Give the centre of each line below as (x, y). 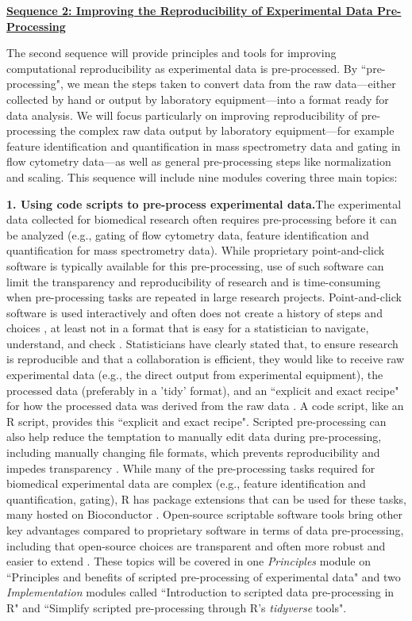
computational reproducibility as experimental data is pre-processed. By (182, 68)
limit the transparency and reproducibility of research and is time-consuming (194, 281)
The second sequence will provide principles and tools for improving (171, 53)
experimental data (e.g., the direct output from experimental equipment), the (195, 375)
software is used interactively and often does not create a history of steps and (194, 312)
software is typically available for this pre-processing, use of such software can (195, 265)
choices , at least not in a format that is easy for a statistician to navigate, (188, 328)
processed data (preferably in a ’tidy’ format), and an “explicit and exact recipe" (203, 390)
